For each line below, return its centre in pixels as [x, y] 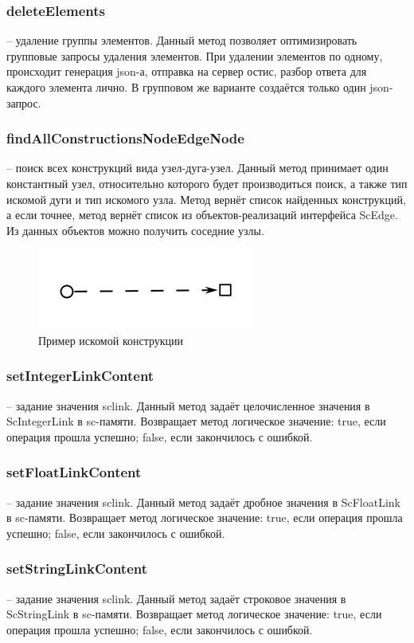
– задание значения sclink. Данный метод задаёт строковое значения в [176, 598]
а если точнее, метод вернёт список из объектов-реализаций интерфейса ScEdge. [202, 215]
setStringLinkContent [77, 569]
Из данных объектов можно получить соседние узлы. [135, 230]
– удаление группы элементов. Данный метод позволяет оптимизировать [182, 40]
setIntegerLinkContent [80, 376]
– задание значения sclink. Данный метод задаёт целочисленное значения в [188, 405]
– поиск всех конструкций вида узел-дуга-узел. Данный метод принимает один [197, 168]
